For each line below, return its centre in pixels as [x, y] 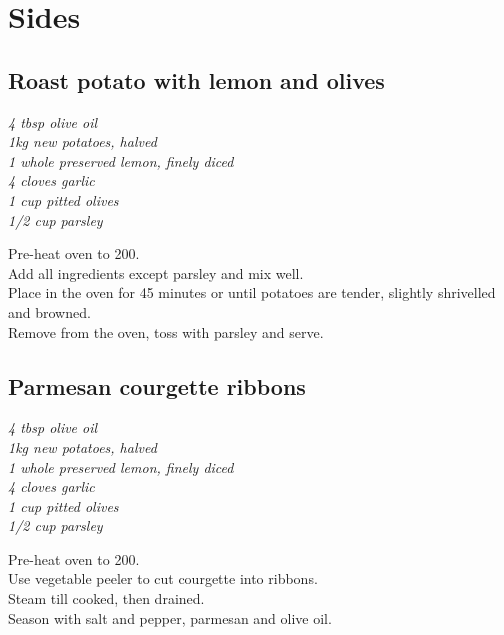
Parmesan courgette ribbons [157, 385]
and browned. [49, 311]
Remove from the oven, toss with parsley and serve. [166, 331]
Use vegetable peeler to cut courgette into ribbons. [163, 578]
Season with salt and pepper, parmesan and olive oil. [170, 617]
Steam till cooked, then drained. [106, 598]
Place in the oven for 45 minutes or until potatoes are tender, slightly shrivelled [252, 292]
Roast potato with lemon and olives [196, 79]
